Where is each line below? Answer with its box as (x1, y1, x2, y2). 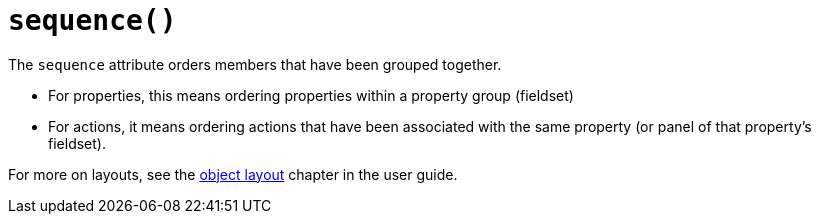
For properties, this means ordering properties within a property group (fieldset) (48, 86, 574, 104)
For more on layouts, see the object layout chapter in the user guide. (8, 165, 458, 183)
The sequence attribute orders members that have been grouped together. (8, 55, 502, 73)
